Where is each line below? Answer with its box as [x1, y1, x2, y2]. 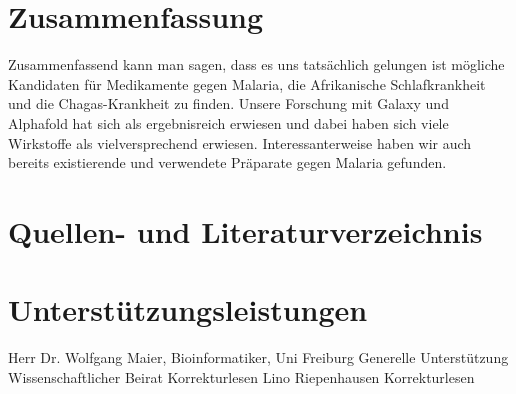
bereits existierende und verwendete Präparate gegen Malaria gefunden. [8, 152, 447, 173]
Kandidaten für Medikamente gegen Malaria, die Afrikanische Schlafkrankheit [8, 73, 486, 94]
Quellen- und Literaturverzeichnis [8, 210, 483, 251]
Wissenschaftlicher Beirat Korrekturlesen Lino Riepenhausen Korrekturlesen [8, 366, 475, 387]
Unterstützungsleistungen [8, 289, 368, 330]
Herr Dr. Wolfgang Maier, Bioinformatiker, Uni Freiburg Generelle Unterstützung [8, 347, 509, 368]
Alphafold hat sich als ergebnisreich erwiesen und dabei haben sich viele [8, 112, 449, 133]
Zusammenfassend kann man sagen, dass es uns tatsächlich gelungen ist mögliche [8, 54, 505, 75]
